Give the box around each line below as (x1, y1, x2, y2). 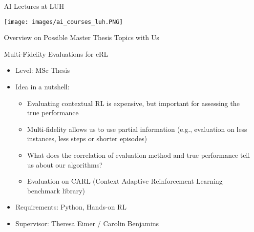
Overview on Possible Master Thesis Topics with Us (4, 32, 159, 42)
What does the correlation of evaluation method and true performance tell (27, 150, 250, 160)
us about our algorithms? (27, 159, 103, 169)
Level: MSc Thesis (15, 65, 70, 75)
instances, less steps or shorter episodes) (27, 133, 147, 144)
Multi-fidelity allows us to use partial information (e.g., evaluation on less (27, 124, 247, 134)
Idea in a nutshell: (15, 82, 70, 92)
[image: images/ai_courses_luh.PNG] (4, 18, 123, 25)
